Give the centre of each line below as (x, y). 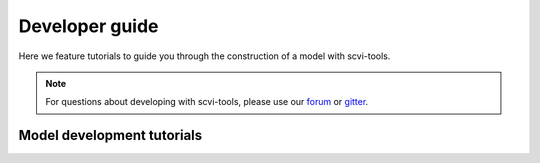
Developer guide (88, 26)
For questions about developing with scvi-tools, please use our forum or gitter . (207, 102)
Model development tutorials (110, 135)
